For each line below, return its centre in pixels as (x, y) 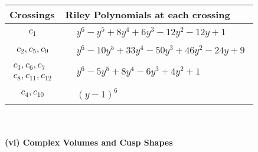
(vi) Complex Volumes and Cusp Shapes (89, 142)
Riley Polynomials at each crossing (148, 14)
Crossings (32, 14)
